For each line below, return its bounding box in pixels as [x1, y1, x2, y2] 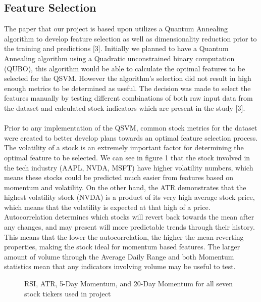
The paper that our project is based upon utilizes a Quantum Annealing [4, 23, 228, 34]
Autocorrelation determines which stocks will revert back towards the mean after [4, 211, 254, 222]
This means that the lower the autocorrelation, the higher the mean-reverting [4, 231, 244, 242]
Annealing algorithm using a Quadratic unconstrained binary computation [4, 53, 235, 63]
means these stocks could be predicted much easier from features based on [4, 172, 234, 183]
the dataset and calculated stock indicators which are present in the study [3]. [4, 102, 245, 113]
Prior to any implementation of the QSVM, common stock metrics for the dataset [4, 122, 257, 133]
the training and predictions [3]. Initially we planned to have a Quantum [4, 43, 229, 54]
